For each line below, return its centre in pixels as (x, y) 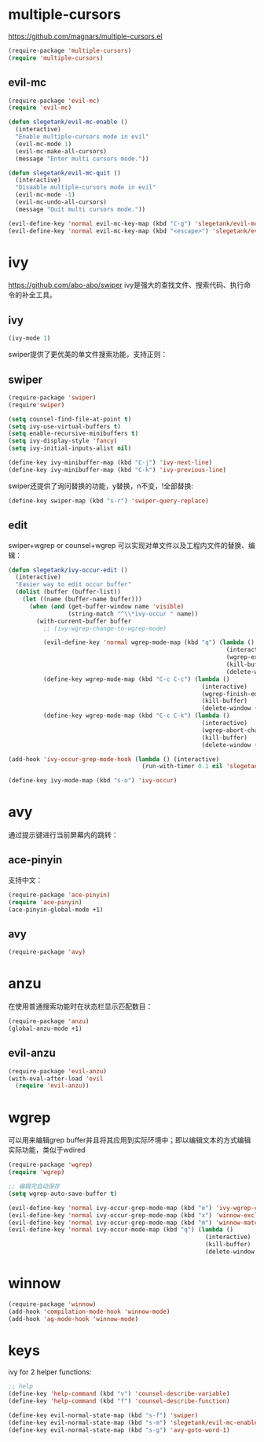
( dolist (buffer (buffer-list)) (68, 592)
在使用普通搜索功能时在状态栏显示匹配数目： (81, 1006)
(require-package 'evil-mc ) (54, 101)
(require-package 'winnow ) (52, 1304)
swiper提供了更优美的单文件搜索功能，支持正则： (88, 355)
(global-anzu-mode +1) (45, 1028)
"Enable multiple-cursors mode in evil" (82, 137)
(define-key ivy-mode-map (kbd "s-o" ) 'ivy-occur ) (93, 781)
